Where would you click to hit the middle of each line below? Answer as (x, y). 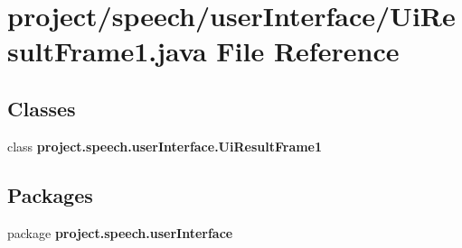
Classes (42, 108)
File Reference (308, 51)
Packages (50, 194)
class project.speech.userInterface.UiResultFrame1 (165, 146)
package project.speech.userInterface (120, 232)
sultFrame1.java (107, 51)
